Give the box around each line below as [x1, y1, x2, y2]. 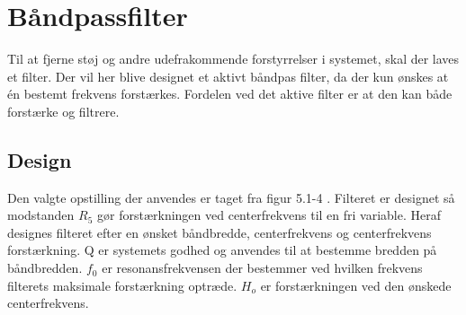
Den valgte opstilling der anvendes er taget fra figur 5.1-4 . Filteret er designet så [7, 188, 455, 206]
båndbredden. [7, 258, 83, 277]
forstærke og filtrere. [7, 101, 120, 120]
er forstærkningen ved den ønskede [260, 276, 452, 294]
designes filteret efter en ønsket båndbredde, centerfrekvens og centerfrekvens [7, 223, 432, 241]
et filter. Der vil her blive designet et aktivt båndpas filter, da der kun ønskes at [7, 66, 449, 85]
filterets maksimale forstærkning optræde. [7, 276, 237, 294]
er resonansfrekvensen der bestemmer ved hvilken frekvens [102, 258, 423, 277]
